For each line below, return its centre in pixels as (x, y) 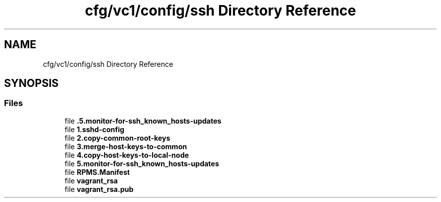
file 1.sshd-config (94, 129)
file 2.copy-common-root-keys (118, 138)
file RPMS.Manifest (97, 172)
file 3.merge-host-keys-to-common (126, 146)
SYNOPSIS (31, 83)
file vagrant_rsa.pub (99, 189)
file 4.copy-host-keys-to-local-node (127, 155)
